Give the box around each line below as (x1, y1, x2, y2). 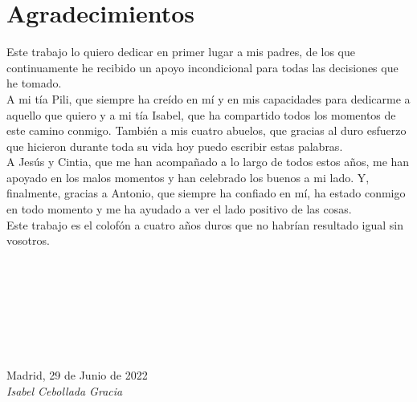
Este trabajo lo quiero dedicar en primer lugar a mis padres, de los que (6, 43, 355, 60)
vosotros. (6, 232, 50, 249)
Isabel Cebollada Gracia (6, 382, 123, 399)
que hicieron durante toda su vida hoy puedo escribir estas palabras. (6, 137, 343, 154)
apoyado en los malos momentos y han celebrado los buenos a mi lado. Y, (6, 169, 370, 185)
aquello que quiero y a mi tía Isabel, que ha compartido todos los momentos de (6, 106, 396, 123)
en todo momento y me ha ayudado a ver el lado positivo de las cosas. (6, 201, 352, 217)
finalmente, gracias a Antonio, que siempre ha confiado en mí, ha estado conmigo (6, 185, 406, 201)
